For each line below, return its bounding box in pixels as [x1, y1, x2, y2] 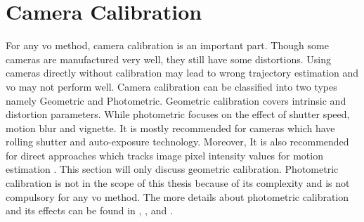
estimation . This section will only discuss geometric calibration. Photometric [6, 162, 339, 176]
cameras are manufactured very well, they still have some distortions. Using [6, 51, 332, 66]
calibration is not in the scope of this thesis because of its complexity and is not [6, 176, 350, 190]
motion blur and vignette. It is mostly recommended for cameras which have [6, 120, 335, 135]
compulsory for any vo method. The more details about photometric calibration [6, 189, 349, 204]
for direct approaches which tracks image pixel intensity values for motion [6, 148, 323, 162]
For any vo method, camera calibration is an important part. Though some [6, 38, 329, 53]
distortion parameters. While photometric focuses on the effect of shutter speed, [6, 107, 350, 122]
